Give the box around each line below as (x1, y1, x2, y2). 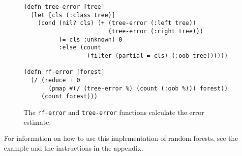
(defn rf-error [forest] (24, 68, 105, 76)
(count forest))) (41, 93, 98, 100)
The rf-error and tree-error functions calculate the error (24, 107, 204, 117)
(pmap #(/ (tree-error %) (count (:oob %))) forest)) (48, 85, 228, 92)
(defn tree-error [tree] (24, 3, 105, 10)
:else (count (59, 44, 101, 51)
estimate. (24, 116, 51, 127)
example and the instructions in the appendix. (4, 142, 143, 153)
